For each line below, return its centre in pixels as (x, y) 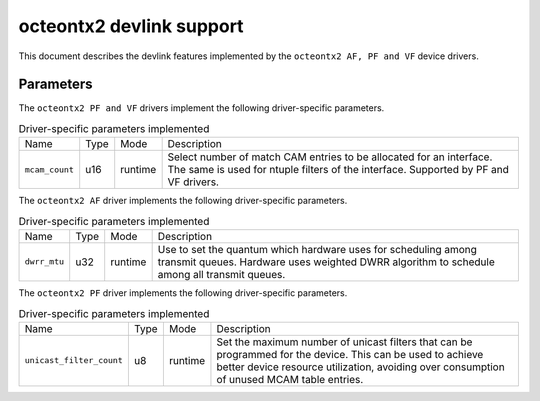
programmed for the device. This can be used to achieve (350, 354)
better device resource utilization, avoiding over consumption (360, 367)
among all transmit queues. (221, 274)
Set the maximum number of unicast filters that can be (344, 342)
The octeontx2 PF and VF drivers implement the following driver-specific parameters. (201, 108)
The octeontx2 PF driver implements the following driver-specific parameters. (183, 292)
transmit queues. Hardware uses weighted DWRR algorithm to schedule (326, 262)
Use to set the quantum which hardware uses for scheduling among (317, 249)
